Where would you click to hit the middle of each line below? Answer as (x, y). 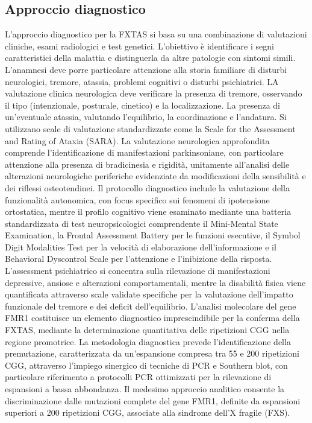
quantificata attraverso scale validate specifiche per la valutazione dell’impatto (149, 294)
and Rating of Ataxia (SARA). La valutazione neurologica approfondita (137, 140)
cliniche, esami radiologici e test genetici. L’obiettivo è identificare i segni (139, 46)
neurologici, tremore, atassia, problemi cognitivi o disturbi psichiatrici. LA (142, 81)
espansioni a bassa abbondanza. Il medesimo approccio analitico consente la (145, 389)
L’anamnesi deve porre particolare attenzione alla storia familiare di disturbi (146, 69)
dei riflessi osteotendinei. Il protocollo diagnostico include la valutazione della (147, 187)
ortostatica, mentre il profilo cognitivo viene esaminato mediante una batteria (148, 211)
